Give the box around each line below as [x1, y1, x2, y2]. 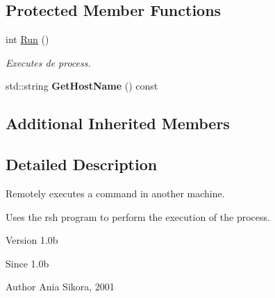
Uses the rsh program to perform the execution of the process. [6, 209, 270, 224]
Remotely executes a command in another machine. [6, 185, 225, 200]
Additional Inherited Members [6, 113, 230, 134]
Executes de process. [6, 55, 91, 69]
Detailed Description [6, 154, 158, 175]
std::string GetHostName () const [6, 78, 158, 93]
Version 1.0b [6, 233, 58, 247]
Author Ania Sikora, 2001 [6, 279, 115, 294]
